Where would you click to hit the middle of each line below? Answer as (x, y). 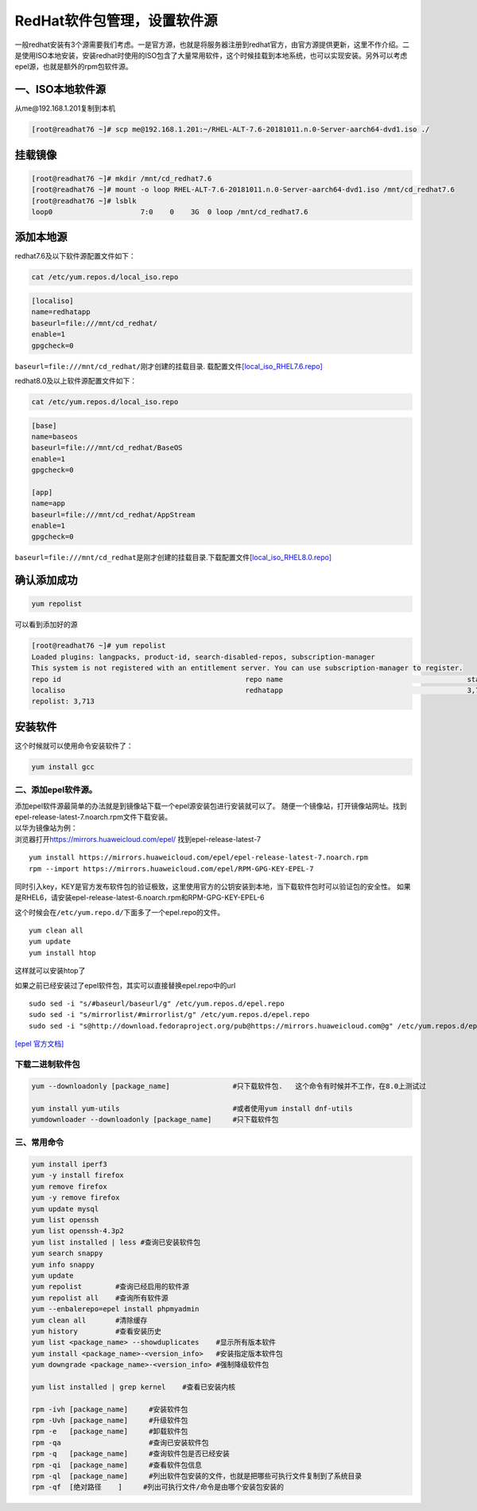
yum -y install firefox (78, 1175)
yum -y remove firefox (76, 1198)
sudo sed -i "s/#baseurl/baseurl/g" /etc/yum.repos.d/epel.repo (157, 1004)
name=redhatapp (61, 312)
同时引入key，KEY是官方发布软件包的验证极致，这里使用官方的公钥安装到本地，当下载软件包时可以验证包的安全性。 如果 (213, 886)
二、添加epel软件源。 (56, 790)
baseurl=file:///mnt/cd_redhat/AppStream (113, 514)
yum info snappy (63, 1264)
